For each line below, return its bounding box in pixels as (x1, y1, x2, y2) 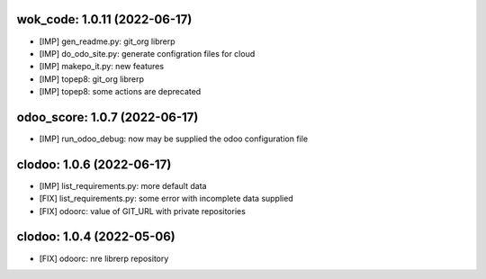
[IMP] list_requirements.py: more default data (39, 180, 207, 191)
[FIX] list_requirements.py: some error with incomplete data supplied (39, 193, 293, 204)
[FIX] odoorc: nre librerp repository (39, 253, 169, 264)
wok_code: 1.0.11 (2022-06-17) (16, 12, 193, 27)
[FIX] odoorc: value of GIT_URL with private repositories (39, 205, 247, 216)
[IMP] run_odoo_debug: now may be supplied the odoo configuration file (39, 133, 309, 144)
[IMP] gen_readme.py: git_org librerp (39, 36, 175, 47)
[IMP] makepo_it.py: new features (39, 61, 165, 72)
